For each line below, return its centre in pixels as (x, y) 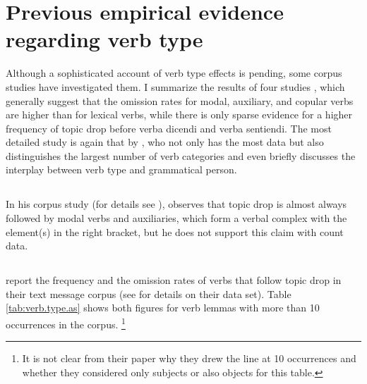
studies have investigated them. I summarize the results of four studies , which (175, 86)
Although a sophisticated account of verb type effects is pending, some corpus (174, 73)
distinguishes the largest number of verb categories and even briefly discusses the (181, 155)
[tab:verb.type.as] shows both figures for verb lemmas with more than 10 (163, 308)
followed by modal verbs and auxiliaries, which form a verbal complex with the (176, 218)
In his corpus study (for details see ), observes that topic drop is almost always (176, 204)
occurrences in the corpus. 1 (66, 323)
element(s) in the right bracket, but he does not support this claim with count (175, 231)
